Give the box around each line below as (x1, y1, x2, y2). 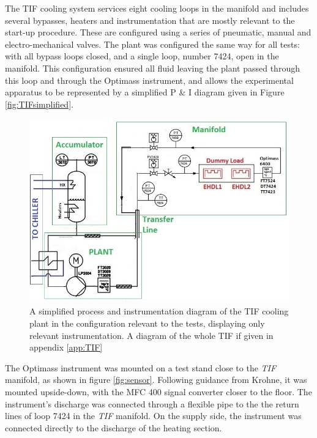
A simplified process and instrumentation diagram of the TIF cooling (29, 305, 289, 317)
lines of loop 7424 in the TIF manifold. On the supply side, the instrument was (5, 409, 302, 422)
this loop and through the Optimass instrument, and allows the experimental (5, 73, 294, 86)
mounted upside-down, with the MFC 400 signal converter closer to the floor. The (5, 385, 312, 398)
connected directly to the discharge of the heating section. (5, 421, 222, 434)
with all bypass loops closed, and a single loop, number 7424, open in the (5, 50, 279, 62)
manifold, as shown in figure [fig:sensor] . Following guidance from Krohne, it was (5, 373, 307, 386)
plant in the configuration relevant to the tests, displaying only (29, 316, 265, 329)
